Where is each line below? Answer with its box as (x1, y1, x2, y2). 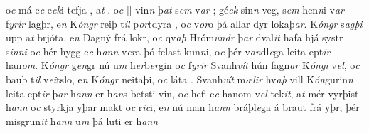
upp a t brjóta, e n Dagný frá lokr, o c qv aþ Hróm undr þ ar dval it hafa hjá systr (6, 30, 343, 45)
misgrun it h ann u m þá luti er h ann (6, 113, 159, 128)
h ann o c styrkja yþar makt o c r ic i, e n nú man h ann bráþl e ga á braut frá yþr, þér (6, 100, 360, 115)
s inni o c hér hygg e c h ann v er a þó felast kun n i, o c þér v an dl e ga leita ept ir (6, 43, 331, 58)
